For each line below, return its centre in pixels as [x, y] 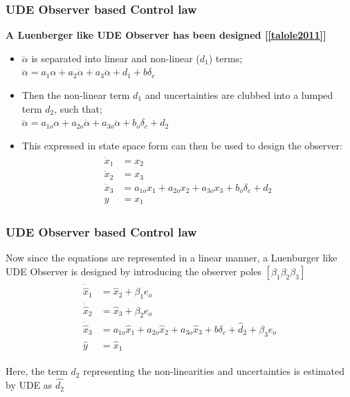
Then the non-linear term [76, 95]
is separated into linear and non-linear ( [116, 58]
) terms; [225, 58]
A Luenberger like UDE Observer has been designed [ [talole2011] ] [166, 35]
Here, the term [37, 371]
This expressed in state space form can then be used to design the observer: [182, 145]
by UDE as [29, 385]
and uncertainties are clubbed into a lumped [239, 95]
